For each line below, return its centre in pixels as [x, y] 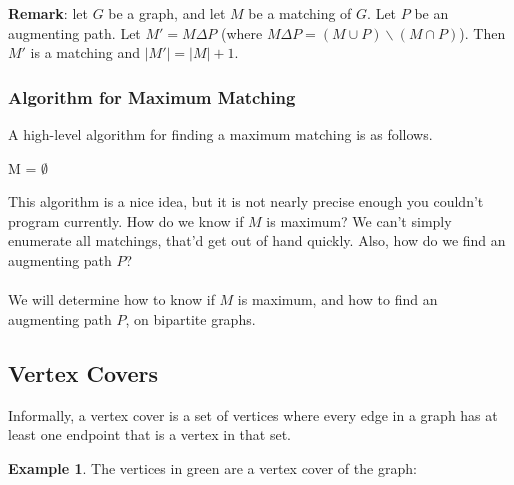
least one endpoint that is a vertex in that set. [149, 434]
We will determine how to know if [111, 299]
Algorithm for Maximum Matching [152, 96]
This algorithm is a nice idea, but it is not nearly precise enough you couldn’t [246, 201]
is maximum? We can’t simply [359, 220]
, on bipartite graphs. [190, 318]
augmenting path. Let [74, 32]
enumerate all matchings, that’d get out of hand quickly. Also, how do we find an [257, 240]
